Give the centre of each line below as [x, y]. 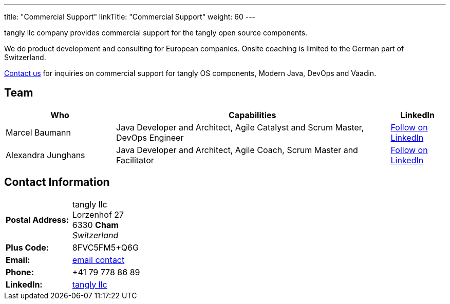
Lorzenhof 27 [98, 214]
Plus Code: [27, 247]
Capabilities [252, 115]
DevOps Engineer [150, 137]
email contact [98, 260]
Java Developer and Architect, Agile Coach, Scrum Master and [237, 150]
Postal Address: [38, 220]
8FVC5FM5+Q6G [105, 247]
